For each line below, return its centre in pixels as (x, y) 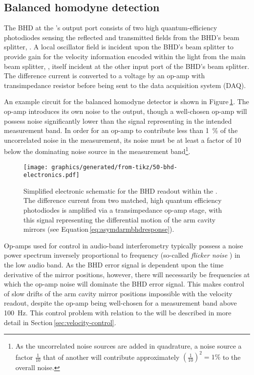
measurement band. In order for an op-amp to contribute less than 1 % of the (121, 130)
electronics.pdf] (52, 175)
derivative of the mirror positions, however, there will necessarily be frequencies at (127, 274)
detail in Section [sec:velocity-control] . (60, 322)
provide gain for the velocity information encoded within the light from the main (125, 56)
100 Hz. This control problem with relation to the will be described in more (118, 313)
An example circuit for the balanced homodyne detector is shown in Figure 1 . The (127, 101)
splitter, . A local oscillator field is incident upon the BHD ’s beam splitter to (119, 47)
